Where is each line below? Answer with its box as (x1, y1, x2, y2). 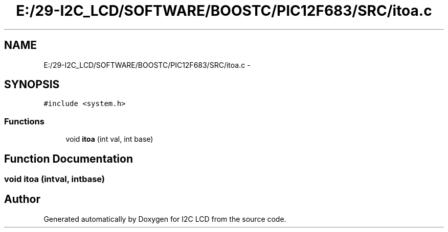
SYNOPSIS (4, 78, 60, 91)
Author (4, 193, 40, 206)
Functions (4, 116, 44, 126)
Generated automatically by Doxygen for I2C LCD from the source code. (43, 214, 286, 223)
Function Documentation (4, 152, 133, 165)
